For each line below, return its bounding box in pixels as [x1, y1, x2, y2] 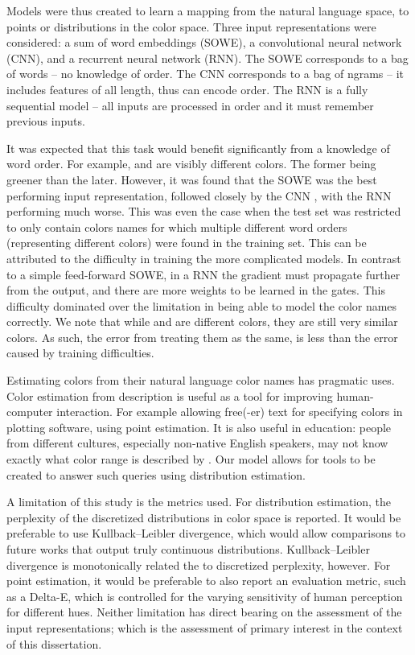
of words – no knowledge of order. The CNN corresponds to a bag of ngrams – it [6, 65, 405, 82]
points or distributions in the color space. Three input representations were [6, 18, 376, 35]
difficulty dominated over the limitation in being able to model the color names [6, 297, 397, 314]
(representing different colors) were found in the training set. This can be [6, 234, 367, 251]
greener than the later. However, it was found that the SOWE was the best [6, 171, 377, 187]
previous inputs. [6, 113, 85, 130]
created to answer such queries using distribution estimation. [6, 466, 306, 483]
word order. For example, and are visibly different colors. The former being [6, 155, 376, 172]
